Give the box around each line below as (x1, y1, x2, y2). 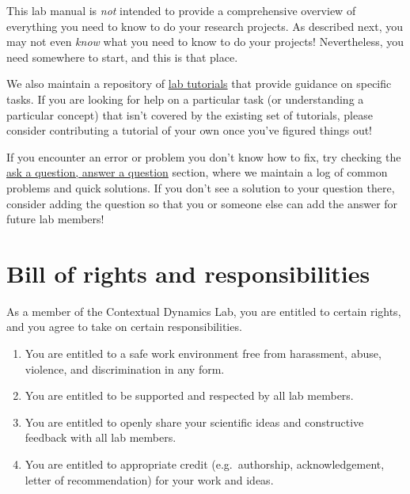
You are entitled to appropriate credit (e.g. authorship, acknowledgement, (25, 456, 385, 472)
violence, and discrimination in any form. (25, 360, 225, 377)
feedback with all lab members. (25, 429, 177, 446)
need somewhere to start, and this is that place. (6, 48, 238, 65)
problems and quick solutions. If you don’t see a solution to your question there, (6, 179, 395, 196)
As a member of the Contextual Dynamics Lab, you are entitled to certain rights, (6, 302, 401, 319)
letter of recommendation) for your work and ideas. (25, 471, 274, 488)
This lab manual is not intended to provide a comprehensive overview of (6, 2, 356, 18)
